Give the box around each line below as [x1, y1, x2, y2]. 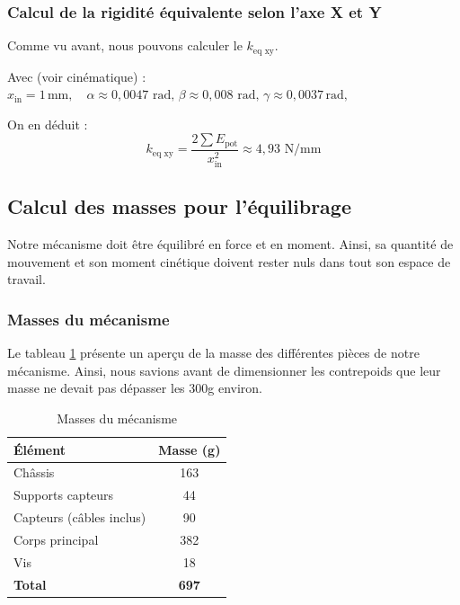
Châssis [13, 463, 55, 482]
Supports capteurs [13, 485, 114, 504]
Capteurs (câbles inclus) [13, 508, 146, 527]
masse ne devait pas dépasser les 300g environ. [7, 378, 262, 397]
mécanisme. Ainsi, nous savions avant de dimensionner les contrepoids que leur [7, 360, 441, 379]
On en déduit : [7, 114, 88, 133]
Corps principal [13, 529, 99, 548]
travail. [7, 270, 46, 289]
